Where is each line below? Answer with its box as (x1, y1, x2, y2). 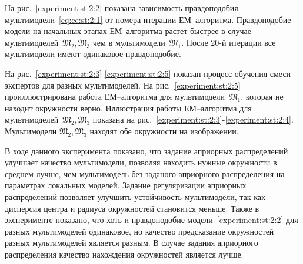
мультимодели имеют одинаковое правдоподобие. (5, 48, 181, 60)
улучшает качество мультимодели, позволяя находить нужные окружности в (5, 156, 277, 168)
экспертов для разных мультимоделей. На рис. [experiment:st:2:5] (5, 79, 241, 91)
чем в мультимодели (92, 36, 165, 48)
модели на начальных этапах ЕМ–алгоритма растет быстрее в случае (5, 25, 252, 37)
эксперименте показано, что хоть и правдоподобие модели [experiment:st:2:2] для (5, 214, 298, 226)
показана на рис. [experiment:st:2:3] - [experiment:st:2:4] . (92, 113, 294, 126)
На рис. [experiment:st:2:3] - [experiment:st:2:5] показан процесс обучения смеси (5, 67, 291, 79)
